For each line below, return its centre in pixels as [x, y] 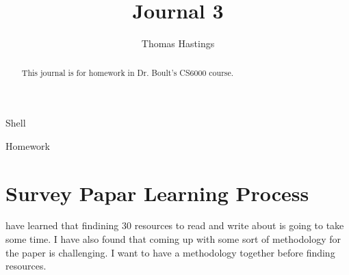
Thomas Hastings [178, 43]
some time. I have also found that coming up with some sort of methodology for [173, 239]
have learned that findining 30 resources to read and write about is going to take [175, 225]
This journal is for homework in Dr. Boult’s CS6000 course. [128, 72]
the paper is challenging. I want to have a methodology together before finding [170, 252]
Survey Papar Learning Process [157, 193]
